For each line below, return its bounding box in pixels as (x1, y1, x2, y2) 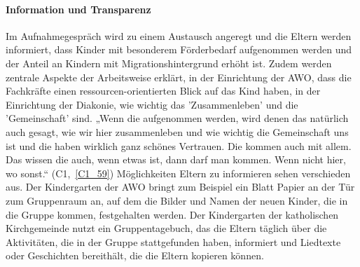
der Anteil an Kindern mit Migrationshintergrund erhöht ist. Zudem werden (6, 55, 332, 70)
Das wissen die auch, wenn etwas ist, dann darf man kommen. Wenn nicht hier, (6, 152, 346, 167)
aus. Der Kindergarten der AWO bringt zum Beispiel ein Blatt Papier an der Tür (6, 179, 355, 194)
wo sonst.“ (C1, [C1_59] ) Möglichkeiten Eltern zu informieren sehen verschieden (6, 165, 351, 180)
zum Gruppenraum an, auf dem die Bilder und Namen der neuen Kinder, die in (6, 193, 348, 207)
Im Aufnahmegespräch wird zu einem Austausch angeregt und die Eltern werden (6, 28, 352, 43)
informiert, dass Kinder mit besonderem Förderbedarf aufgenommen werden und (6, 42, 352, 57)
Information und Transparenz (6, 1, 151, 16)
